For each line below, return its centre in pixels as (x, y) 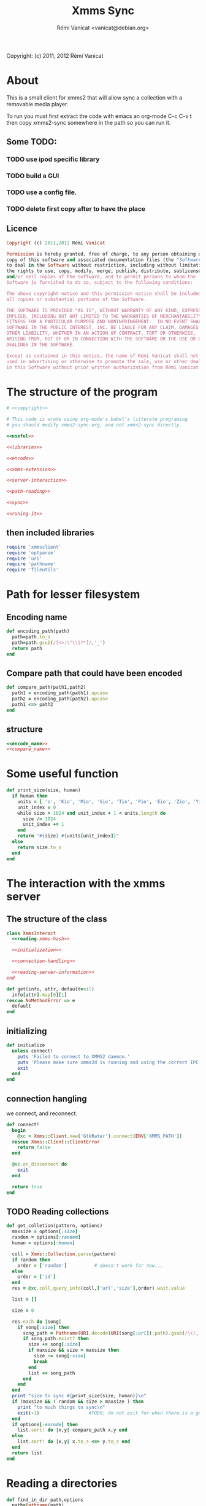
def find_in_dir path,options (45, 1500)
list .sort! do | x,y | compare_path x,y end (72, 1430)
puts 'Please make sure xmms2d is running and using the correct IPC (108, 1062)
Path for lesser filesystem (73, 594)
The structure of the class (57, 919)
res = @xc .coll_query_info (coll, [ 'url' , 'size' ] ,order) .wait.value (98, 1288)
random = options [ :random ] (46, 1237)
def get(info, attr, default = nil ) (51, 989)
